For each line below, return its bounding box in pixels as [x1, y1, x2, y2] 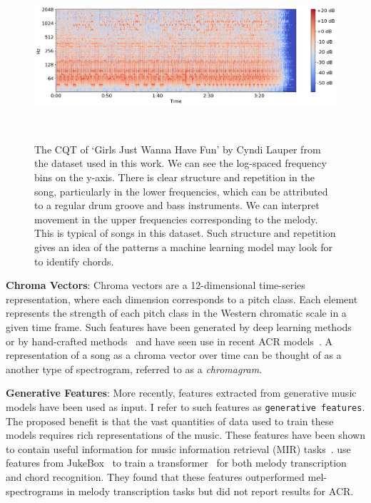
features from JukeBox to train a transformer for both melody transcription [6, 455, 347, 470]
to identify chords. [34, 253, 114, 268]
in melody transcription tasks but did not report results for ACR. [66, 483, 354, 498]
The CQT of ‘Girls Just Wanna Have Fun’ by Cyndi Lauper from [34, 141, 321, 156]
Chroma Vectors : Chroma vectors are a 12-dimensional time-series [6, 278, 305, 293]
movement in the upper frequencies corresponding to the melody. [34, 211, 318, 226]
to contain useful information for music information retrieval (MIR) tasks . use [6, 441, 351, 456]
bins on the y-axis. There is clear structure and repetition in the [34, 170, 315, 185]
